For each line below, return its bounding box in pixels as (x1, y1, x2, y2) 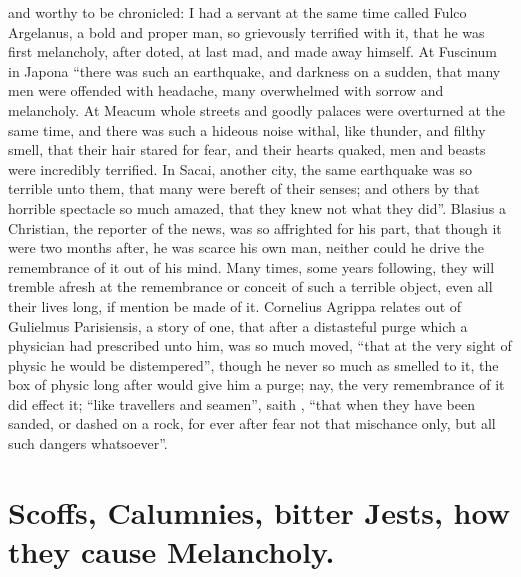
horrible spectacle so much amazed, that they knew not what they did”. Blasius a (8, 197, 506, 218)
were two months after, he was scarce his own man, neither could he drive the (8, 237, 485, 258)
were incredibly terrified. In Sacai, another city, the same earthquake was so (8, 158, 473, 179)
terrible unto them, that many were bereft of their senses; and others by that (8, 178, 480, 199)
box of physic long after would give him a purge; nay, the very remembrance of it (8, 374, 505, 395)
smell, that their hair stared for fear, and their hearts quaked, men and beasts (8, 139, 486, 160)
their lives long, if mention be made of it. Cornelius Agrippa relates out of (8, 295, 462, 316)
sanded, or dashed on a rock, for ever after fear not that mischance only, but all (8, 413, 496, 434)
